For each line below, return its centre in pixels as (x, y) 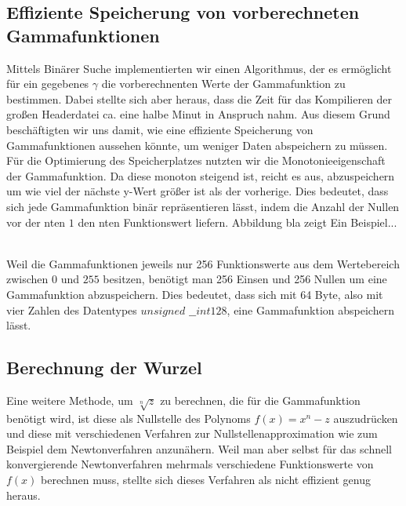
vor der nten (36, 222)
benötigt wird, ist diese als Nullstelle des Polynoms (129, 418)
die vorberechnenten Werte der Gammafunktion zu (223, 84)
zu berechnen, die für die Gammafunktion (260, 400)
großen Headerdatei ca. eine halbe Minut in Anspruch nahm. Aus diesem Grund (198, 114)
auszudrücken (366, 418)
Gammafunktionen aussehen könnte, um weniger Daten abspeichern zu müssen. (197, 145)
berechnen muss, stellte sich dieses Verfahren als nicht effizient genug (206, 480)
